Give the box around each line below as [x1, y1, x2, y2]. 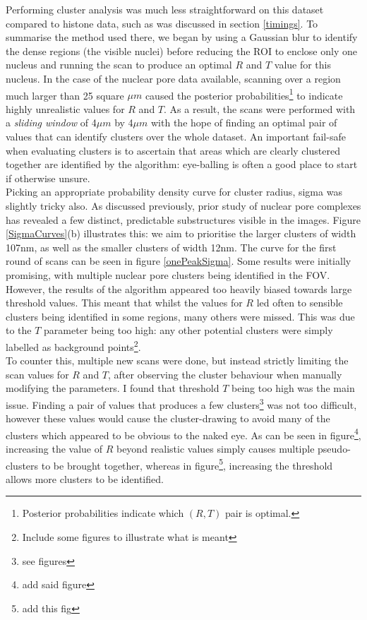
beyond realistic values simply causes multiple [116, 441, 315, 456]
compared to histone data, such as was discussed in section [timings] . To [6, 16, 318, 30]
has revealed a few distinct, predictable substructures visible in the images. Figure [6, 212, 361, 227]
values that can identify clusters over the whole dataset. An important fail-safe [6, 129, 346, 143]
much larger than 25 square [6, 88, 124, 102]
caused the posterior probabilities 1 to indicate [145, 85, 343, 102]
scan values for [6, 366, 69, 381]
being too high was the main [231, 381, 355, 395]
